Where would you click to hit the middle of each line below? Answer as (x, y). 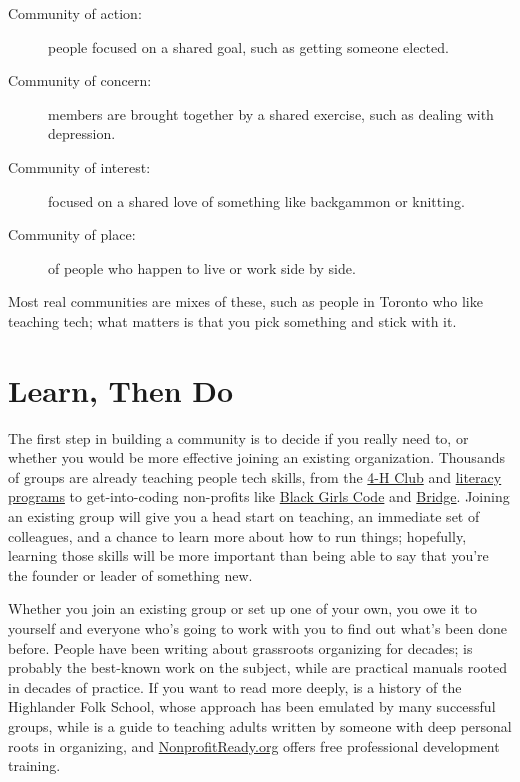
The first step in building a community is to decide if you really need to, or (238, 437)
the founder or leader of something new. (130, 574)
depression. (82, 133)
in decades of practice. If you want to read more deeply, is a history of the (235, 686)
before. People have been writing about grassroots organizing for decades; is (240, 647)
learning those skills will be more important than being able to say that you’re (248, 555)
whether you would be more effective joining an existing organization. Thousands (256, 457)
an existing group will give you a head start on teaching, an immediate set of (244, 516)
